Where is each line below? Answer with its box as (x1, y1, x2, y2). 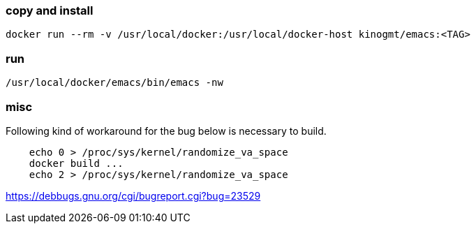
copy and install (6, 3, 94, 17)
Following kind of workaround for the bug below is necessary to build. (6, 124, 327, 137)
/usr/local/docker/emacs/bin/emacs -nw (6, 77, 223, 89)
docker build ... (29, 157, 124, 169)
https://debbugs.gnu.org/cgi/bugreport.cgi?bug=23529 (6, 189, 261, 202)
